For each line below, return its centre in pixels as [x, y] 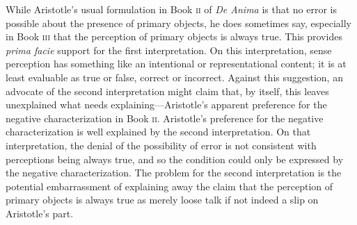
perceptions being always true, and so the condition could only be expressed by [175, 159]
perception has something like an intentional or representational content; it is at [176, 64]
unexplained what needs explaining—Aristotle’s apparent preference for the [166, 105]
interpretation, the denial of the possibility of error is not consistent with [161, 145]
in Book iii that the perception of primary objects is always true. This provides [174, 36]
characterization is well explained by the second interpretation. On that [158, 132]
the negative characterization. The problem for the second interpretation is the [174, 173]
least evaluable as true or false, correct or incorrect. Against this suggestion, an [174, 77]
